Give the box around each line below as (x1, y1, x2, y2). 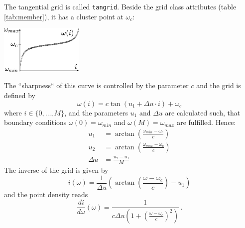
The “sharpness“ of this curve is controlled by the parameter (4, 80, 189, 91)
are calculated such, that (165, 107, 241, 117)
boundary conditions (4, 117, 67, 127)
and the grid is (196, 80, 241, 91)
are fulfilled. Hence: (177, 117, 236, 127)
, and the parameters (64, 107, 128, 117)
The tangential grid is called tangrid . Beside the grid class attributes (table (4, 1, 237, 11)
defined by (4, 90, 36, 100)
